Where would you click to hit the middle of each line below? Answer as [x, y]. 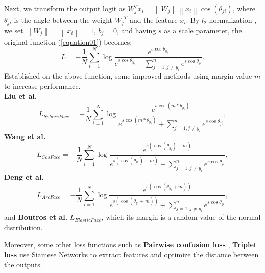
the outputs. [23, 264]
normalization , [233, 20]
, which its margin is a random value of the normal [181, 217]
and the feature [153, 20]
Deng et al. [24, 177]
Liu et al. [21, 96]
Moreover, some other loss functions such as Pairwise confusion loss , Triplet [131, 244]
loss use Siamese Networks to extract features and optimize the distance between [131, 254]
